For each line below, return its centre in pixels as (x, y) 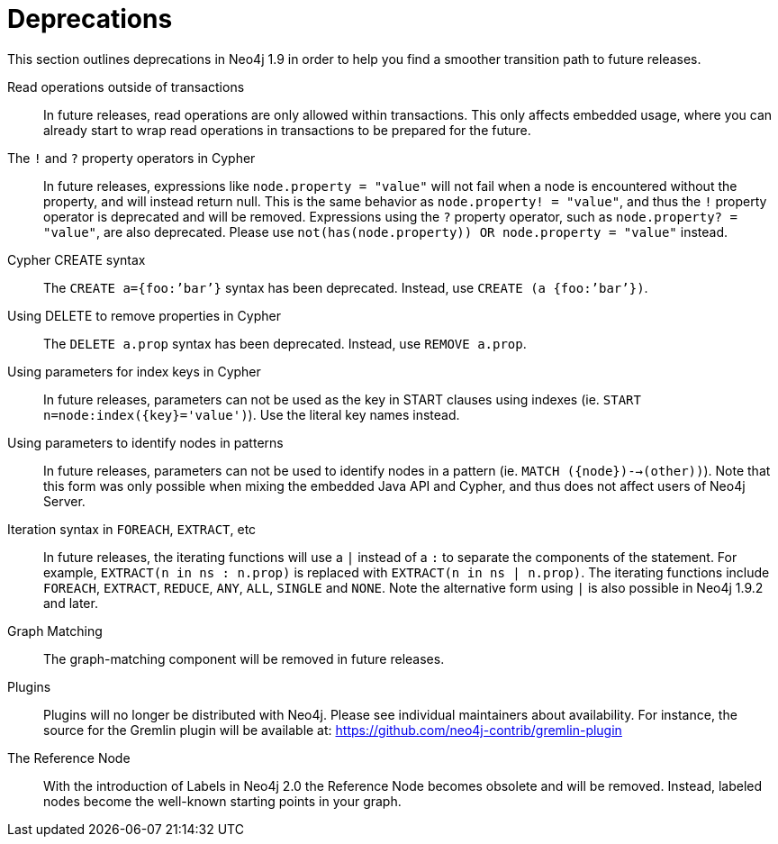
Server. (64, 501)
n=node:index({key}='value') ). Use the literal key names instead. (252, 414)
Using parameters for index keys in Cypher (134, 371)
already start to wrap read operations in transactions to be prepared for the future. (287, 130)
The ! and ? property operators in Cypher (131, 158)
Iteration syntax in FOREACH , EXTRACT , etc (132, 529)
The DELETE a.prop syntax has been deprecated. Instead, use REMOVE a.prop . (285, 343)
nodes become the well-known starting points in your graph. (222, 801)
